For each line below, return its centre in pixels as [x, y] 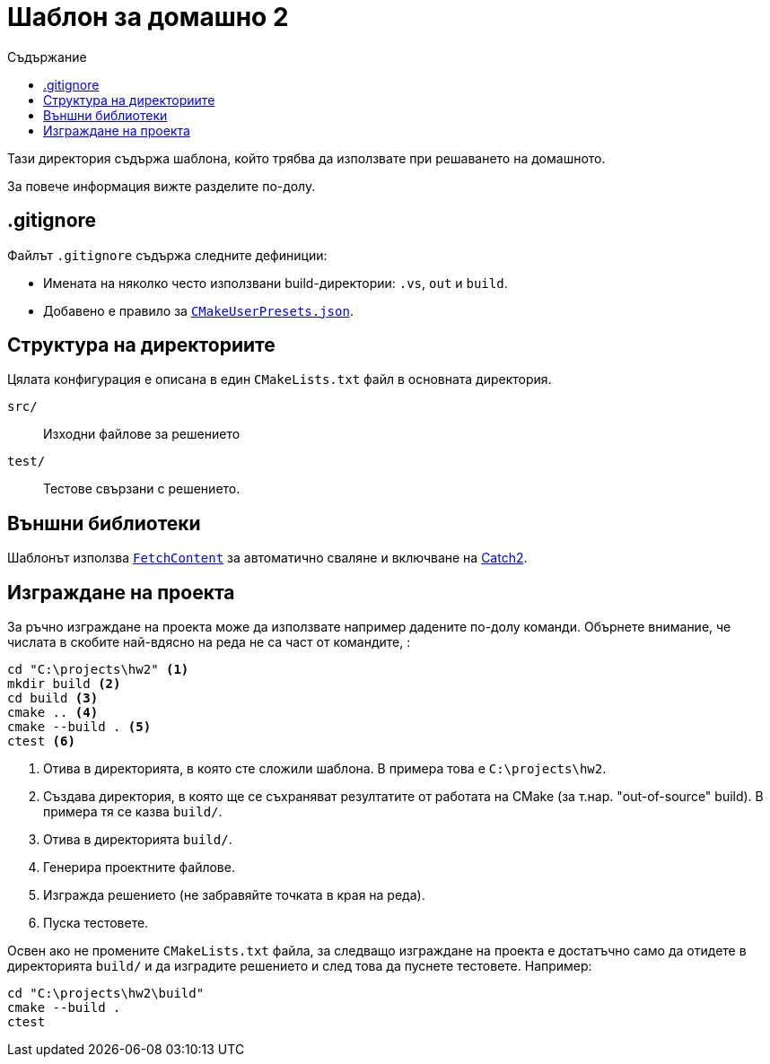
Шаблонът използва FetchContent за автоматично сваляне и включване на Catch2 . [267, 558]
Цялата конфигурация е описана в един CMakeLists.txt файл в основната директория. [280, 379]
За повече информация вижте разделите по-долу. [162, 186]
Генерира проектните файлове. [139, 868]
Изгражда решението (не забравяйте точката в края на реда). [234, 895]
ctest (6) [41, 741]
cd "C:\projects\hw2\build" [106, 994]
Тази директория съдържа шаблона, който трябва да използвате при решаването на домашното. [306, 158]
